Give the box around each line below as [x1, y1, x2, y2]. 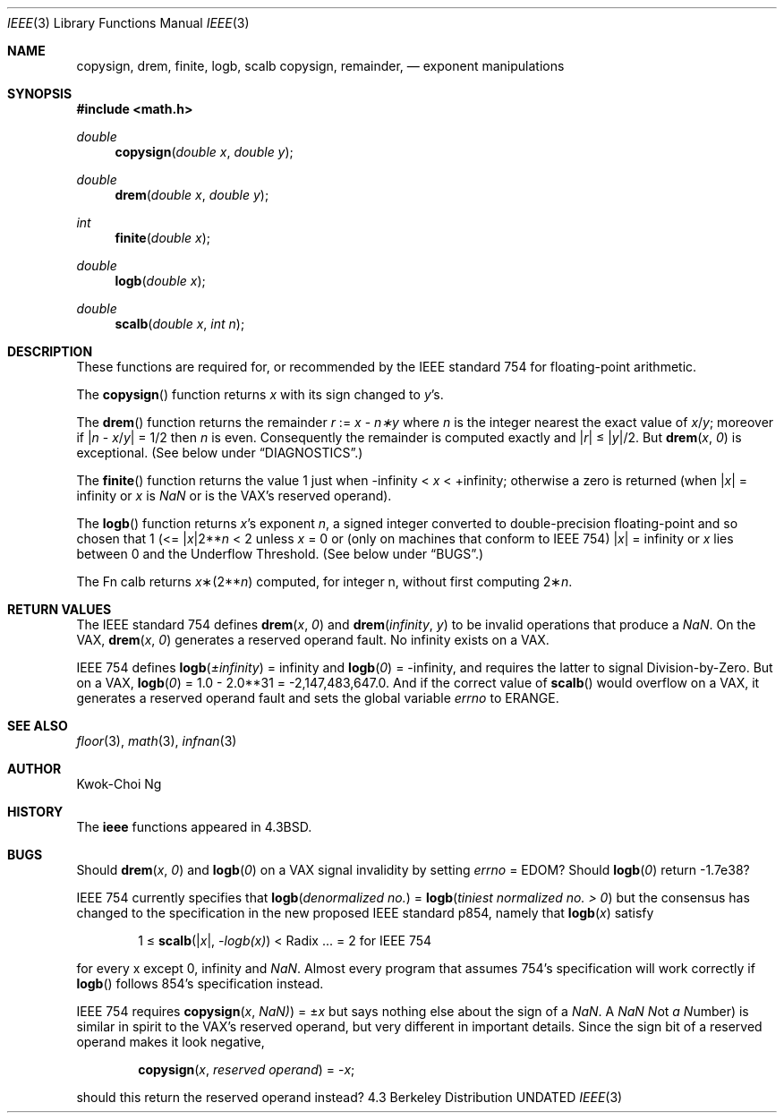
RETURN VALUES [7, 602, 112, 617]
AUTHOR [7, 761, 62, 776]
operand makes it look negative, [76, 1034, 265, 1049]
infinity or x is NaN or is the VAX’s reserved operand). [76, 488, 392, 503]
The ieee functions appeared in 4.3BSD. [76, 819, 312, 834]
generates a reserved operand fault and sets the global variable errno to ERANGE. [76, 690, 559, 705]
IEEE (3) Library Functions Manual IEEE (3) [7, 15, 250, 30]
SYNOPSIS [7, 86, 72, 101]
